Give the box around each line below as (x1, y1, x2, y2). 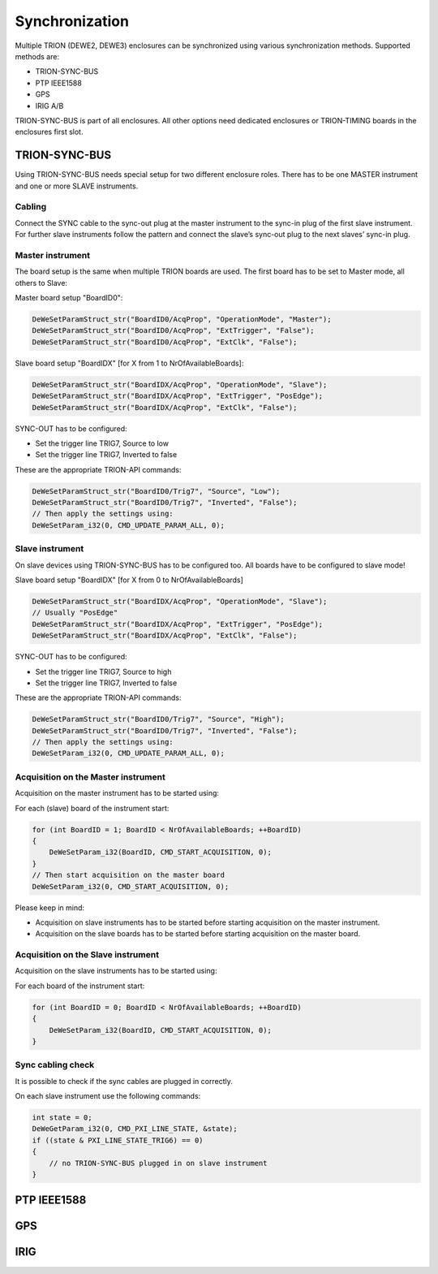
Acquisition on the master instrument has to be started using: (15, 788, 219, 798)
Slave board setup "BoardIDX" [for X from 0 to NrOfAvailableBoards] (15, 575, 243, 585)
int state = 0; (32, 1113, 92, 1122)
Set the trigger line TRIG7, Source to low (35, 438, 170, 448)
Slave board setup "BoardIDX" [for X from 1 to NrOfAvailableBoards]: (15, 358, 244, 368)
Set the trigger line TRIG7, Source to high (35, 667, 172, 676)
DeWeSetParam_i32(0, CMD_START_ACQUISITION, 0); (32, 882, 230, 891)
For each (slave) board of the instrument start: (15, 803, 170, 813)
